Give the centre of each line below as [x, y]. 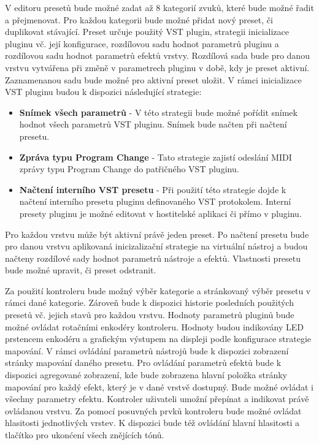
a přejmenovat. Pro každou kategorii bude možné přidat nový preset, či [139, 19]
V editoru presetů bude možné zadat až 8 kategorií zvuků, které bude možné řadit [159, 7]
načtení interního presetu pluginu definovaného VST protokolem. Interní [155, 201]
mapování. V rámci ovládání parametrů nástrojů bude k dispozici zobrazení [147, 350]
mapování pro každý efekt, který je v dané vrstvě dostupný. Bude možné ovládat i [159, 386]
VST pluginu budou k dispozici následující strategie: [103, 92]
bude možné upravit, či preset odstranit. [81, 270]
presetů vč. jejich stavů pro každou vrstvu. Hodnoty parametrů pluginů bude [150, 315]
